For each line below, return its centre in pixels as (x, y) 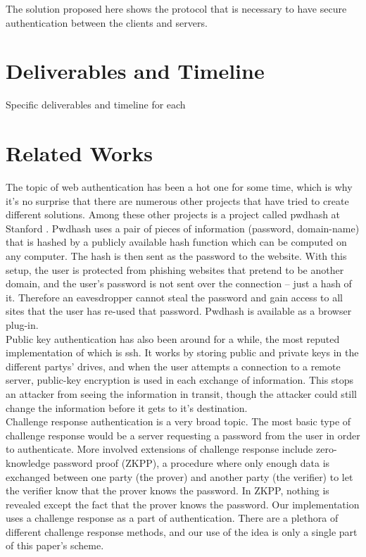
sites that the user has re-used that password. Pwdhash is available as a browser (179, 311)
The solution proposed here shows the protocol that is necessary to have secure (176, 8)
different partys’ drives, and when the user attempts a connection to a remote (173, 366)
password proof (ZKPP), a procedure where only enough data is (191, 462)
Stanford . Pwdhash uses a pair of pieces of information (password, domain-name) (183, 228)
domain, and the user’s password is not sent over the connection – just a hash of (179, 283)
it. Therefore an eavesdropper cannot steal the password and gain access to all (174, 297)
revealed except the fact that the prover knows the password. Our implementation (183, 504)
